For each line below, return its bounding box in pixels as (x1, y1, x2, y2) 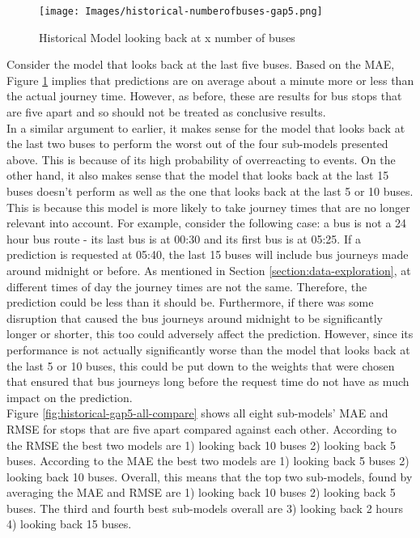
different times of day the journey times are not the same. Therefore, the (6, 277, 367, 294)
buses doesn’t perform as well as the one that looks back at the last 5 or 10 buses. (6, 183, 414, 199)
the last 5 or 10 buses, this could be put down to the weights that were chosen (6, 357, 395, 374)
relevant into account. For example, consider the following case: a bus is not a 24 (6, 214, 407, 231)
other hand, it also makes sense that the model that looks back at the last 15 (6, 167, 389, 184)
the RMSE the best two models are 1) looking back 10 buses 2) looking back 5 (6, 436, 396, 453)
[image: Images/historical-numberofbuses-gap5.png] (39, 6, 323, 17)
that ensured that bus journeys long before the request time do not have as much (6, 373, 409, 390)
